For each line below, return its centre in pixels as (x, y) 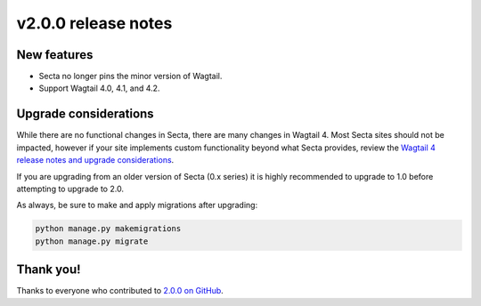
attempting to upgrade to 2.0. (70, 189)
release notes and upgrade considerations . (95, 160)
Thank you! (49, 270)
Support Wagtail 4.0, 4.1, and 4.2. (99, 88)
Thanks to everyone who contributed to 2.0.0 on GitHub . (120, 291)
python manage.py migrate (92, 241)
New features (55, 55)
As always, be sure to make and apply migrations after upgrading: (137, 205)
